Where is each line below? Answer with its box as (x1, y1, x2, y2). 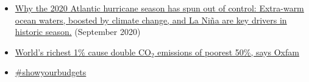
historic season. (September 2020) (15, 25, 141, 38)
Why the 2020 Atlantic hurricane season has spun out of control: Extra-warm (15, 2, 304, 14)
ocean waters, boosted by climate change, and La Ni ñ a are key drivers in (15, 13, 287, 26)
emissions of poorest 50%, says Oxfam (157, 45, 299, 58)
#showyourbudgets (15, 66, 87, 78)
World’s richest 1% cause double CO (15, 45, 151, 58)
